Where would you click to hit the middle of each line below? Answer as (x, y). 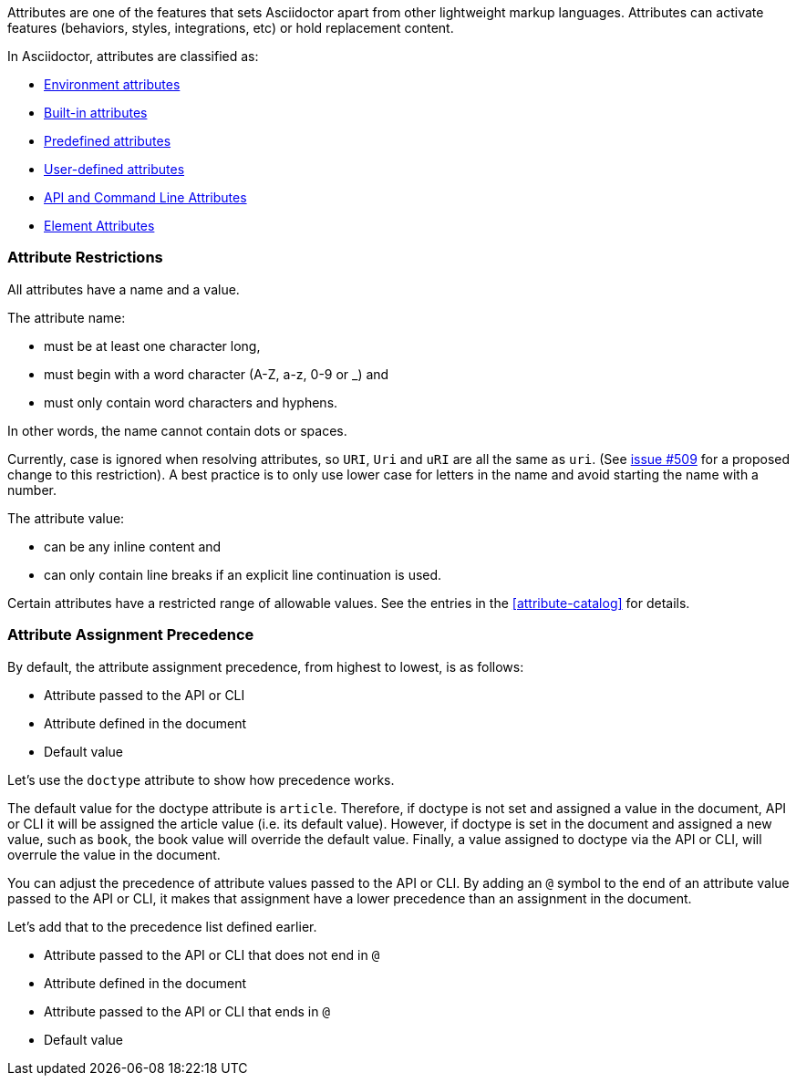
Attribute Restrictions (85, 258)
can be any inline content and (133, 546)
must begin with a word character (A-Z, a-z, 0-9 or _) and (217, 374)
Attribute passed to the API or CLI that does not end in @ (212, 954)
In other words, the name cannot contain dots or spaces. (177, 430)
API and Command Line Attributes (145, 197)
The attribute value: (66, 518)
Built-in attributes (96, 113)
